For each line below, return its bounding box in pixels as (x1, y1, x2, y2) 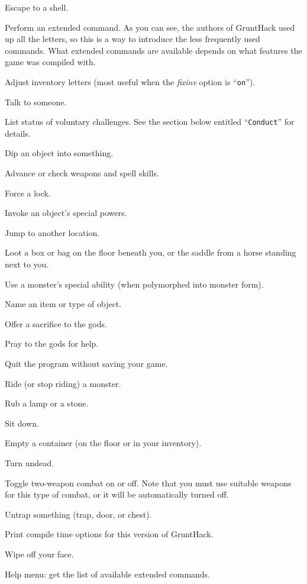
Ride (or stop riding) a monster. (5, 377, 121, 389)
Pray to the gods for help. (5, 337, 99, 350)
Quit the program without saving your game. (5, 357, 168, 369)
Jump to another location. (5, 226, 100, 238)
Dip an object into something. (5, 147, 114, 159)
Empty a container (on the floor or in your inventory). (5, 437, 202, 449)
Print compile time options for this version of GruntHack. (5, 528, 214, 540)
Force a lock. (5, 186, 51, 199)
